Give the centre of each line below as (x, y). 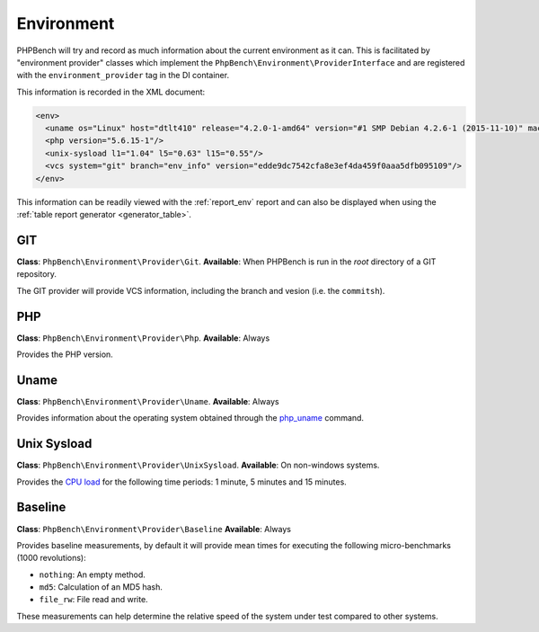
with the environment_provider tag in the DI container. (123, 76)
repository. (37, 274)
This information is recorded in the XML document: (111, 92)
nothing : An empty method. (92, 574)
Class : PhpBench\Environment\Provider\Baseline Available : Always (154, 529)
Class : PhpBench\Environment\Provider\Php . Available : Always (143, 338)
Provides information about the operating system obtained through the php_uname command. (190, 418)
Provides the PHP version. (65, 354)
